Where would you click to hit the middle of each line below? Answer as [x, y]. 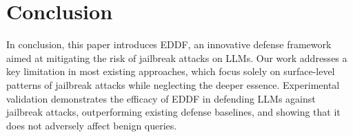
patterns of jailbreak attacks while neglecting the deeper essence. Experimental [173, 84]
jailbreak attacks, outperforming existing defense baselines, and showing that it [173, 112]
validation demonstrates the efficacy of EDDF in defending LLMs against [161, 98]
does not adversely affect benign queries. [92, 125]
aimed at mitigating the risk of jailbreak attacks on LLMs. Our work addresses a [177, 57]
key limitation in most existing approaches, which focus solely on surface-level [171, 71]
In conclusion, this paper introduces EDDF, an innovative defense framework [169, 44]
